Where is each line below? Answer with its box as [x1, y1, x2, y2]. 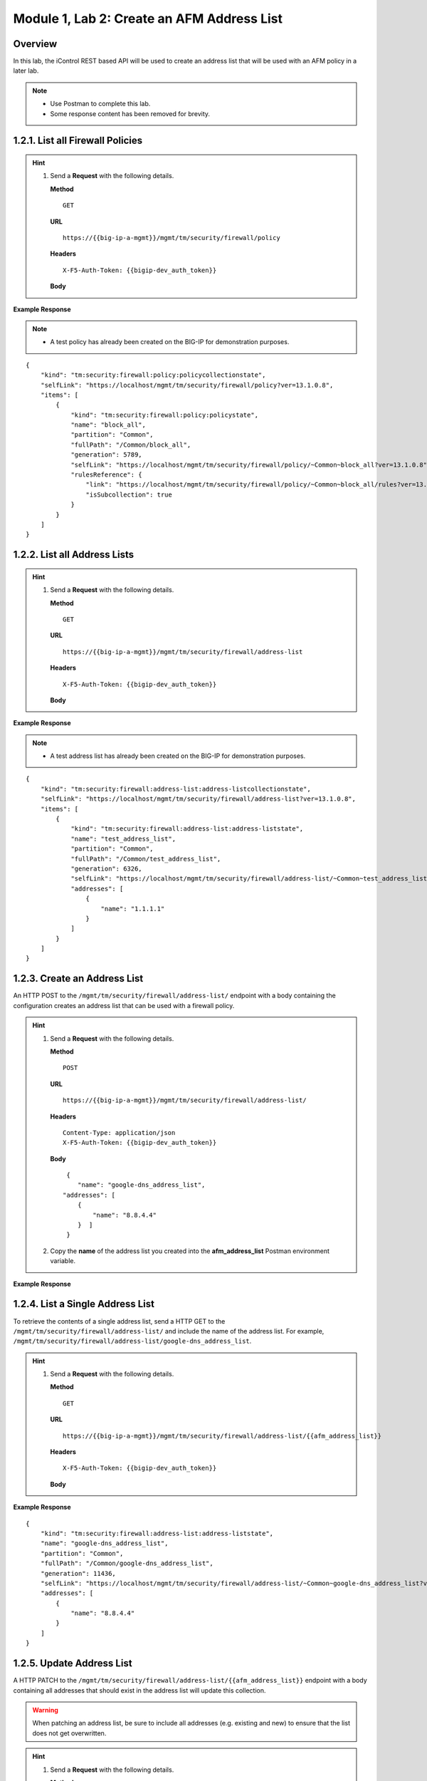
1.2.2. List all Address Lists [13, 549, 135, 561]
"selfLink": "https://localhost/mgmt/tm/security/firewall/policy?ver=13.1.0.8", [40, 381, 334, 389]
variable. [50, 1257, 76, 1265]
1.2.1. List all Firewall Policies [13, 135, 142, 147]
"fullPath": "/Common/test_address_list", [70, 855, 221, 863]
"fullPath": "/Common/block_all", [70, 440, 191, 449]
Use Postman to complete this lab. [50, 100, 151, 108]
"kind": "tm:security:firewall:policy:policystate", [70, 410, 259, 419]
